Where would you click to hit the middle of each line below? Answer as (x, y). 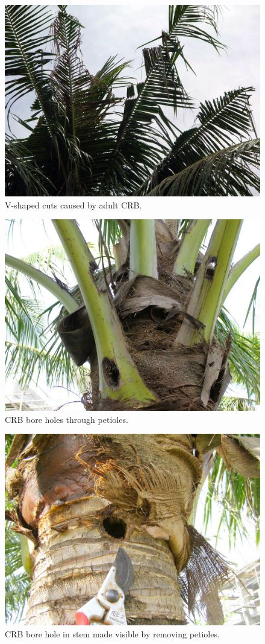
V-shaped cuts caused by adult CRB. (73, 205)
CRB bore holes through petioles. (67, 419)
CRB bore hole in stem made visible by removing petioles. (112, 633)
